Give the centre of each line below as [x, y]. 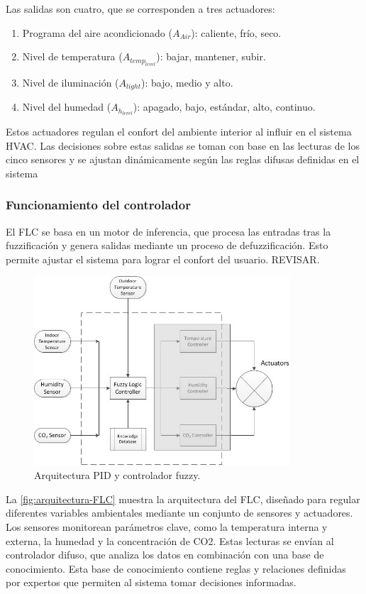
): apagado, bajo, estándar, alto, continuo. [224, 107]
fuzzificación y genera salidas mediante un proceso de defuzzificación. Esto [167, 245]
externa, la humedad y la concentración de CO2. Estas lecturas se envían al [170, 540]
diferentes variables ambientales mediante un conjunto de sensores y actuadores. [179, 513]
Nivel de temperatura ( [72, 56]
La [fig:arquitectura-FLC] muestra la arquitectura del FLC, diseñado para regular [183, 499]
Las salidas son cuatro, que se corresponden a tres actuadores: [140, 9]
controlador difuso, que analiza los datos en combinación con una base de [165, 555]
